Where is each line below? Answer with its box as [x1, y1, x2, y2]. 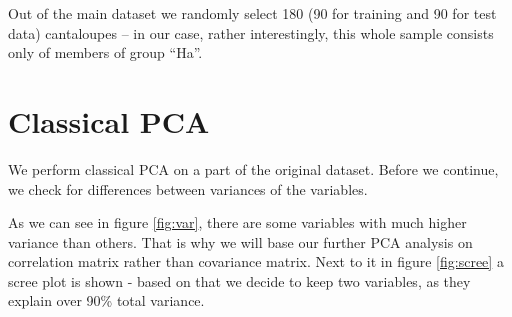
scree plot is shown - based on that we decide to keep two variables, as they [8, 270, 471, 291]
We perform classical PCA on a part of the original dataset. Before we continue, [8, 158, 499, 179]
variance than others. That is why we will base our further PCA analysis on [8, 231, 473, 252]
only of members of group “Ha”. [8, 42, 203, 63]
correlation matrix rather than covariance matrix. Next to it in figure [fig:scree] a [8, 251, 504, 272]
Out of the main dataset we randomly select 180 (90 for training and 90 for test [8, 3, 497, 23]
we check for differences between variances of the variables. [8, 178, 368, 199]
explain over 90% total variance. [8, 290, 205, 311]
